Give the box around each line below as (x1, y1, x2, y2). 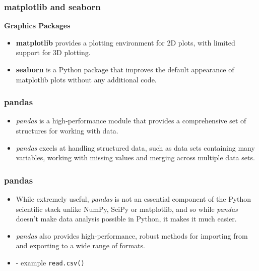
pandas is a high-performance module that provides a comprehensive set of (16, 115, 246, 126)
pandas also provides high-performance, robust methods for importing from (16, 230, 248, 241)
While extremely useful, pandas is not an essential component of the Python (16, 194, 251, 204)
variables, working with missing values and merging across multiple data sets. (16, 152, 255, 163)
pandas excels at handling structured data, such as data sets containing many (16, 142, 255, 153)
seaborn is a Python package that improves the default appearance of (16, 64, 234, 74)
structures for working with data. (16, 125, 118, 135)
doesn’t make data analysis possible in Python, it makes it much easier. (16, 213, 237, 224)
